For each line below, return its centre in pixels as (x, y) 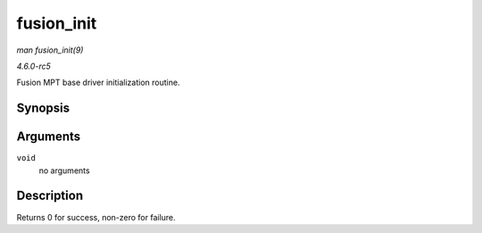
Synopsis (43, 108)
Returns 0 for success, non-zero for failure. (96, 217)
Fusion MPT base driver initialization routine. (98, 83)
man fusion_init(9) (50, 50)
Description (50, 196)
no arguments (64, 171)
